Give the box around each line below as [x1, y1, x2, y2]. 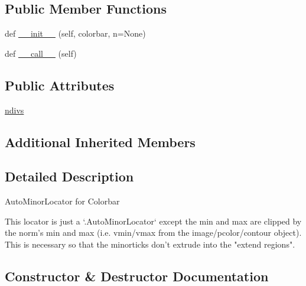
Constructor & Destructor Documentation [5, 266, 269, 285]
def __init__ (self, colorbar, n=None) [5, 27, 146, 40]
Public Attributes [5, 76, 115, 94]
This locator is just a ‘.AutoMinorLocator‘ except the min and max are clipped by [5, 214, 302, 227]
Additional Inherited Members [5, 132, 196, 151]
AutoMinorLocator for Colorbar [5, 195, 120, 207]
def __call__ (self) [5, 47, 77, 59]
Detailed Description [5, 167, 134, 186]
